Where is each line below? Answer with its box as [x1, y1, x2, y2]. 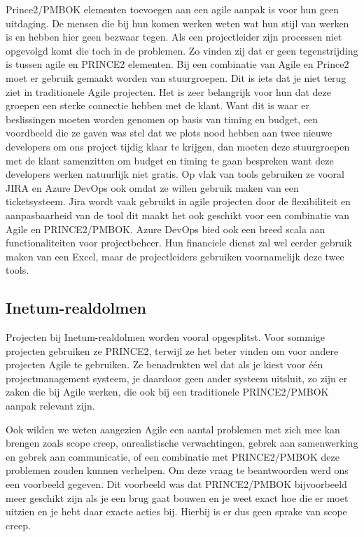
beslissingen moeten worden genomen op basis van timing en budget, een [6, 111, 318, 126]
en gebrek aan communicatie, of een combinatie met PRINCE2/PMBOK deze [6, 449, 339, 463]
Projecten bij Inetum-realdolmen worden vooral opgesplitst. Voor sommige [6, 330, 325, 344]
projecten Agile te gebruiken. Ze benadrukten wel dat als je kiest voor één [6, 357, 323, 372]
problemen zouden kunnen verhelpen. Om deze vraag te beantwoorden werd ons [6, 463, 349, 477]
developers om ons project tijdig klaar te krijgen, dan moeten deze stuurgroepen [6, 139, 350, 153]
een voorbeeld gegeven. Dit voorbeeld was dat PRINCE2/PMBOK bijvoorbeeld [6, 477, 347, 491]
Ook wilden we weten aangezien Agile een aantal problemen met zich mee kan [6, 421, 340, 436]
